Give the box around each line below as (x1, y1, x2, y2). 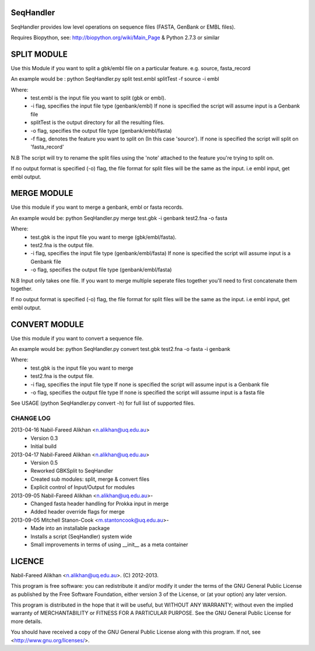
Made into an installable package (30, 525, 110, 532)
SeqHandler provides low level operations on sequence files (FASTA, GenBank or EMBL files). (10, 23, 236, 30)
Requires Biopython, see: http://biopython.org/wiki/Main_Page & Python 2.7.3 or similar (10, 34, 220, 41)
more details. (10, 618, 43, 625)
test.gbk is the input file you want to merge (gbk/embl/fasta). (30, 233, 177, 240)
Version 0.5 (30, 459, 58, 466)
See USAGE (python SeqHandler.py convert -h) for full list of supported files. (10, 399, 195, 407)
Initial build (30, 443, 57, 450)
